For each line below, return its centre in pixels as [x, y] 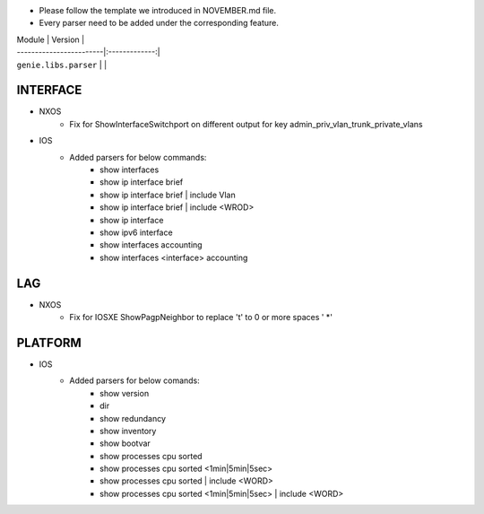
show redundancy [133, 418]
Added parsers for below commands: [138, 157]
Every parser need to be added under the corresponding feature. [159, 23]
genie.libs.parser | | [62, 65]
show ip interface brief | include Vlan [168, 195]
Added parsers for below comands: [135, 380]
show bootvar [125, 443]
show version [125, 393]
